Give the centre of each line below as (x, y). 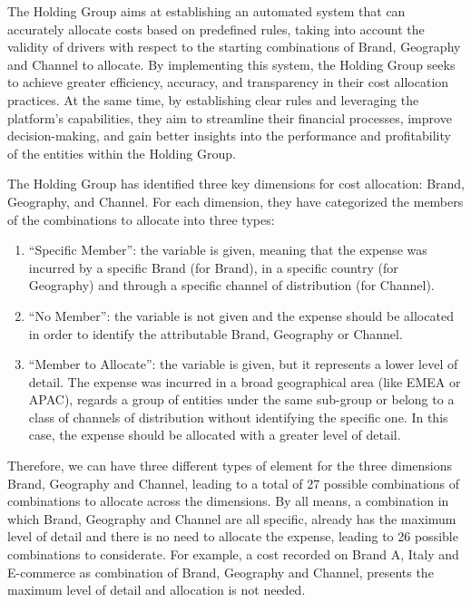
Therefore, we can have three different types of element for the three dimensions (230, 466)
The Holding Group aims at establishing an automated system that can (206, 11)
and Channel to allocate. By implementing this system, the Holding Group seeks (231, 64)
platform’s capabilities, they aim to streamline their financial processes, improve (230, 117)
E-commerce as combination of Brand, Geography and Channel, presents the (221, 572)
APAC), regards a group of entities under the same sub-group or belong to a (241, 399)
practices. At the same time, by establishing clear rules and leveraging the (213, 99)
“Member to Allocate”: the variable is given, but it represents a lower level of (243, 364)
